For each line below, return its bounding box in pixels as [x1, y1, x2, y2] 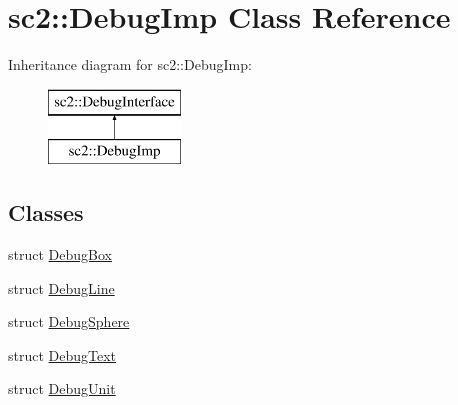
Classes [8, 197, 84, 228]
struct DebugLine [8, 277, 115, 298]
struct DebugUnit [8, 378, 116, 399]
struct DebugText [8, 344, 117, 365]
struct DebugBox [8, 244, 112, 265]
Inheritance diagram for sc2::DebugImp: [8, 54, 252, 75]
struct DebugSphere [8, 311, 130, 332]
